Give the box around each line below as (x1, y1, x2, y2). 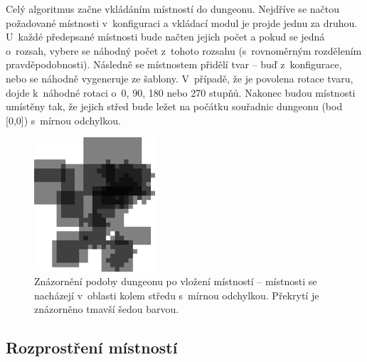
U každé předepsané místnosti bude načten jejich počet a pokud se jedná (6, 29, 325, 44)
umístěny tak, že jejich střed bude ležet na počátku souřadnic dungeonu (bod (6, 99, 343, 114)
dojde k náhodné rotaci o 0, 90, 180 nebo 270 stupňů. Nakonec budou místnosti (6, 85, 356, 100)
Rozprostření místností (6, 336, 178, 358)
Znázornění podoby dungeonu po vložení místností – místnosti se (34, 274, 317, 289)
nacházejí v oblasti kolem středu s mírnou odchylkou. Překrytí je (34, 287, 319, 302)
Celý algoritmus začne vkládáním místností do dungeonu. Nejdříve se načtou (6, 1, 339, 16)
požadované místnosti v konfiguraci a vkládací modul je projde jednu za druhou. (6, 15, 358, 30)
